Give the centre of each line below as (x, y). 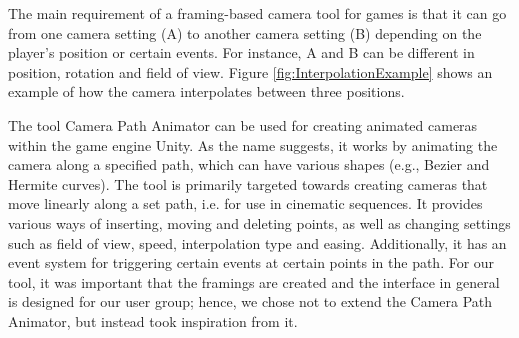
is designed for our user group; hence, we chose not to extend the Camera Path (250, 301)
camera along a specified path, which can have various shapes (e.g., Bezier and (249, 164)
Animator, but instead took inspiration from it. (153, 320)
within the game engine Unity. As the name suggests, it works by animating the (253, 144)
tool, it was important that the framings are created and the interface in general (254, 281)
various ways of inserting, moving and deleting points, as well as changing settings (259, 222)
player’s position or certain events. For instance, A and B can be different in (241, 52)
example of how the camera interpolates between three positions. (206, 91)
